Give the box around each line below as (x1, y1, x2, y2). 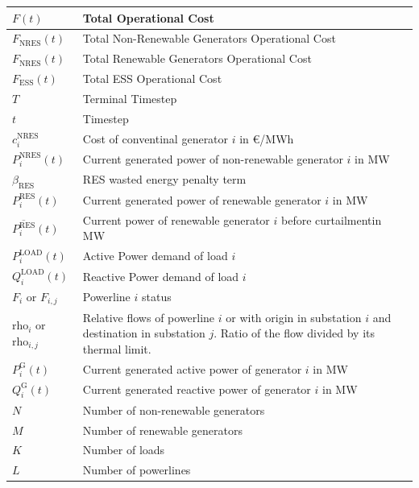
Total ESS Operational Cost (82, 70, 222, 87)
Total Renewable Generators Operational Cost (82, 50, 312, 67)
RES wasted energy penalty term (82, 171, 247, 188)
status (141, 288, 172, 305)
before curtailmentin (281, 211, 382, 228)
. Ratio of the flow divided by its (214, 325, 375, 341)
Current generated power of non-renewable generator (82, 150, 343, 167)
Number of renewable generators (82, 421, 243, 438)
